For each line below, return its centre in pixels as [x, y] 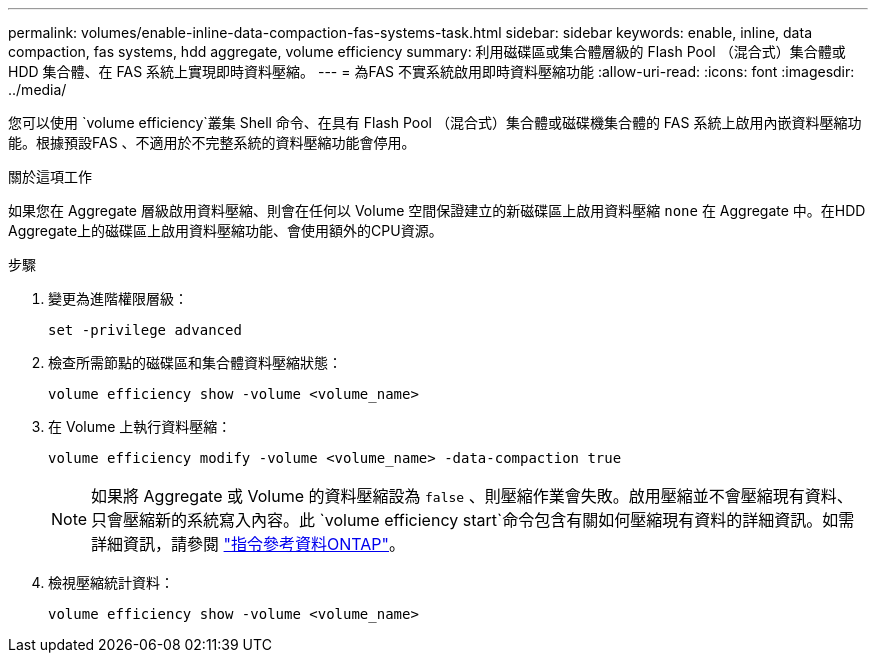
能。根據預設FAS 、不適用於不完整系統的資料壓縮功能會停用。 [212, 142]
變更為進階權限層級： [118, 298]
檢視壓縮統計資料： [111, 582]
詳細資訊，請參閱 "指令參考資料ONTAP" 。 [248, 544]
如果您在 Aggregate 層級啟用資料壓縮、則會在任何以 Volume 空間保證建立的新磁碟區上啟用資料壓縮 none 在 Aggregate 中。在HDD [437, 210]
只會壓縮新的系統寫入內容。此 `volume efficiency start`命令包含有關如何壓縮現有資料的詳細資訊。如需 [473, 520]
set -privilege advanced [145, 330]
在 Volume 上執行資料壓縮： [140, 426]
